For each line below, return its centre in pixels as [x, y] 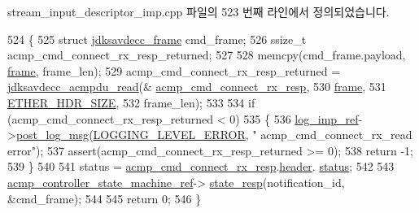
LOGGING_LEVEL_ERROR [169, 135]
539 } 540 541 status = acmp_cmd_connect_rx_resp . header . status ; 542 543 [201, 166]
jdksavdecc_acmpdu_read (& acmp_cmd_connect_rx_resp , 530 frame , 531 [197, 87]
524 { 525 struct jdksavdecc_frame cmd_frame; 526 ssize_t [157, 39]
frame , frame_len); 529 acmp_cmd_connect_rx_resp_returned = [174, 70]
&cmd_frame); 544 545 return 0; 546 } [105, 198]
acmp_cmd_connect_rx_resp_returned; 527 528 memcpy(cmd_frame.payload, [207, 55]
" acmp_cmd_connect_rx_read [332, 135]
